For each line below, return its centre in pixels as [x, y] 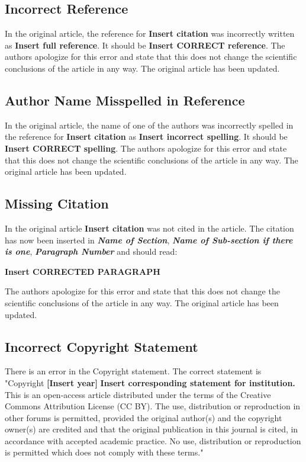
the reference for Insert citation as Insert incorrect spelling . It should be [146, 137]
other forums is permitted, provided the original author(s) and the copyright [144, 417]
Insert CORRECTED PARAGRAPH [83, 271]
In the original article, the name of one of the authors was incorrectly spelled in [149, 125]
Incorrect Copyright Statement [102, 346]
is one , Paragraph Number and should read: [91, 251]
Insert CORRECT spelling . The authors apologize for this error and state [146, 148]
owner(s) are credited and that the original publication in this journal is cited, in [152, 429]
